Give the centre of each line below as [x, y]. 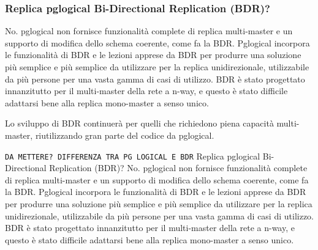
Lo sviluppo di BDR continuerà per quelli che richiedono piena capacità [139, 123]
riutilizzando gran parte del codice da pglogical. [125, 135]
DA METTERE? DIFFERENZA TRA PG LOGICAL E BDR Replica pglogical [133, 156]
